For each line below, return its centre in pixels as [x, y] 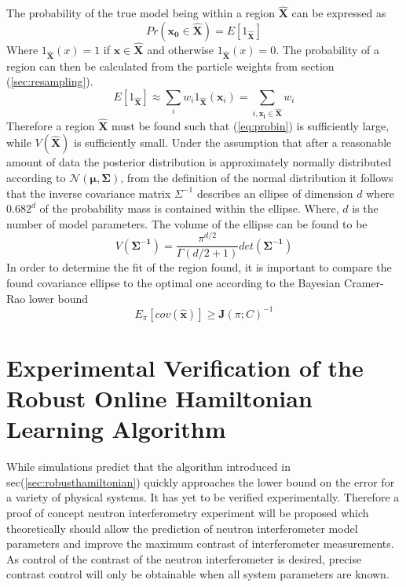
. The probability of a [328, 50]
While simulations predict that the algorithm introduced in [148, 467]
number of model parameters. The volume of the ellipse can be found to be [187, 223]
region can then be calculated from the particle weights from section [170, 66]
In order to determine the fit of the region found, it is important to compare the [199, 267]
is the [365, 208]
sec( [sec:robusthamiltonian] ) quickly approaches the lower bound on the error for [201, 481]
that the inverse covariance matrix [89, 193]
